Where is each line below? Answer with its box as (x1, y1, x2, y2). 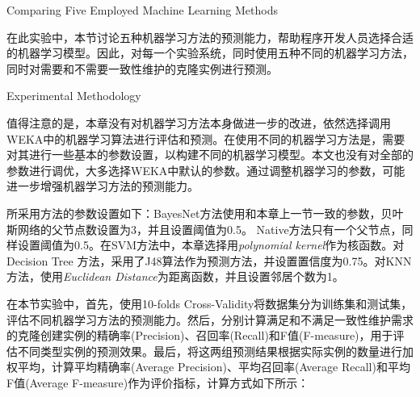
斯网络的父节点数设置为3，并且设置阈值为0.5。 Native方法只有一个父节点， (6, 220, 402, 237)
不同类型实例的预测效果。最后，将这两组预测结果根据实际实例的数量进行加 (17, 342, 414, 359)
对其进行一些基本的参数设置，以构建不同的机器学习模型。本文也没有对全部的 (6, 146, 414, 163)
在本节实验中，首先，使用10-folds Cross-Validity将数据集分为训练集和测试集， (6, 295, 413, 311)
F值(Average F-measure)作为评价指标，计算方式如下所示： (6, 374, 309, 391)
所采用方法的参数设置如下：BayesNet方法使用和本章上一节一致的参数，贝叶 (6, 204, 404, 221)
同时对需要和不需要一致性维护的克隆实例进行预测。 (6, 60, 278, 77)
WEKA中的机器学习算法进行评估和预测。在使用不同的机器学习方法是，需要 (6, 130, 405, 147)
